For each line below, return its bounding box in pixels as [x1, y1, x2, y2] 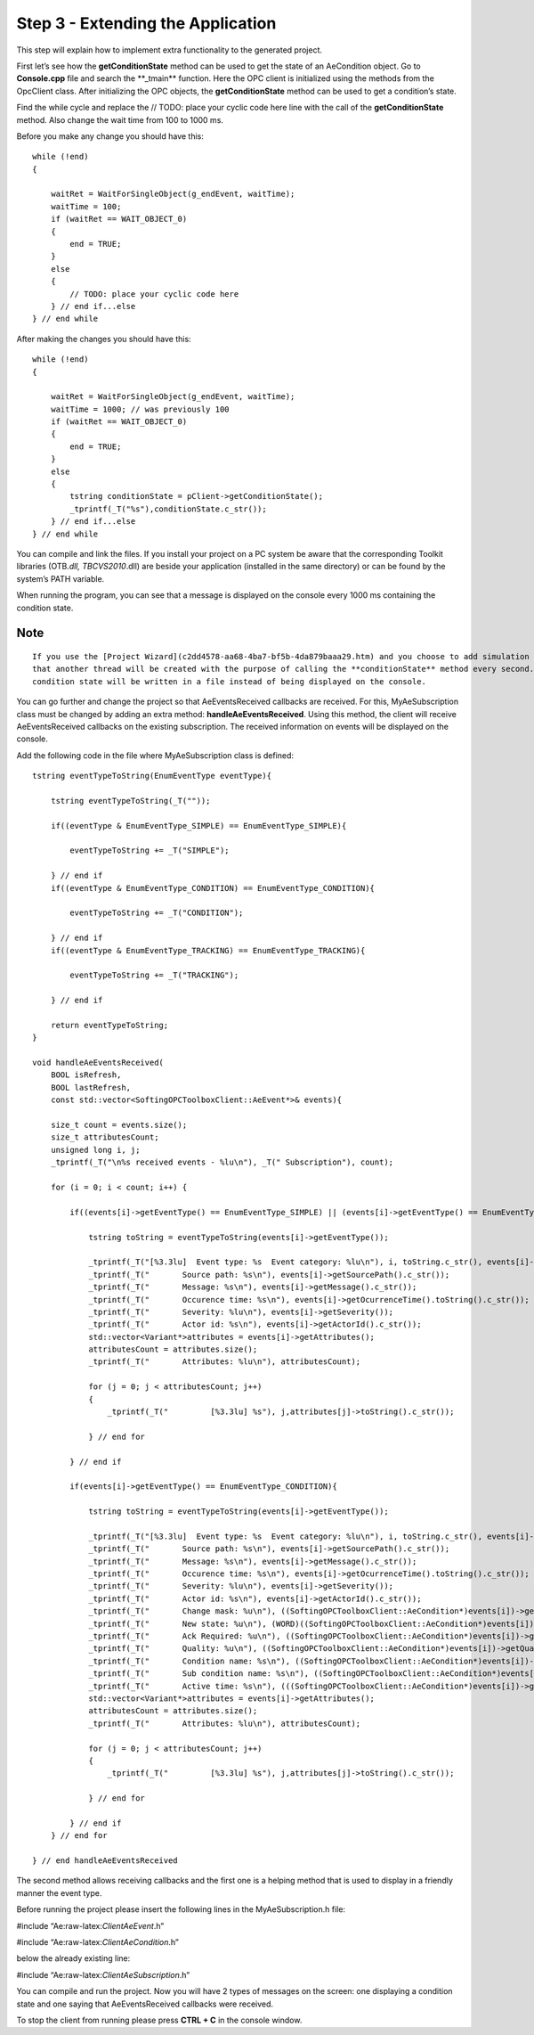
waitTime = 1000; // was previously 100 [50, 404, 231, 414]
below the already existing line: [16, 1953, 131, 1964]
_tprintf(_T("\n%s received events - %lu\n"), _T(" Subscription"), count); [50, 1157, 394, 1167]
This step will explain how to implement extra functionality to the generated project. [16, 45, 323, 55]
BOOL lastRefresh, [50, 1083, 132, 1092]
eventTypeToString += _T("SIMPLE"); [69, 846, 231, 855]
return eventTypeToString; [50, 1020, 169, 1030]
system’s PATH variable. [16, 573, 105, 584]
